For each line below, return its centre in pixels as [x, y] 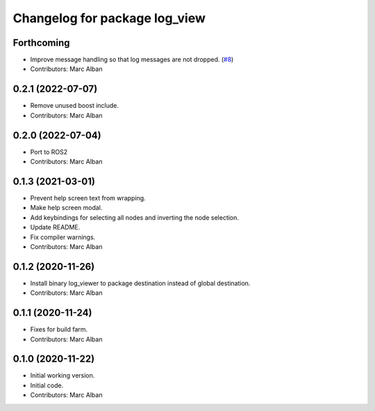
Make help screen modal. [66, 208]
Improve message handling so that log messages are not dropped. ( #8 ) [132, 60]
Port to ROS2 [49, 152]
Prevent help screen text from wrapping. [88, 198]
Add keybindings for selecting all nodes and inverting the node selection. [135, 217]
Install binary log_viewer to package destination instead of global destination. [140, 283]
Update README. [55, 227]
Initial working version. [62, 376]
